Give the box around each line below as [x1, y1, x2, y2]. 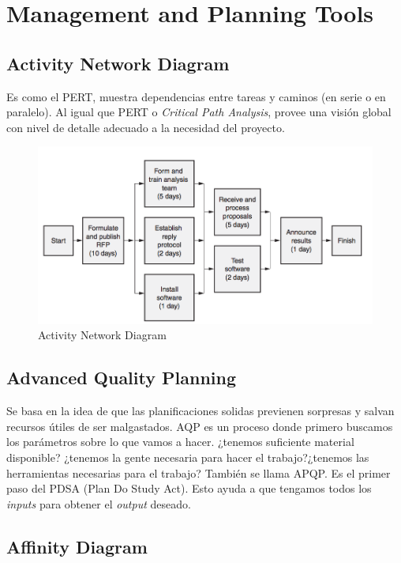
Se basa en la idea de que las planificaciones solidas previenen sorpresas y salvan [6, 402, 395, 419]
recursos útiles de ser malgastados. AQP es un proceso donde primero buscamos [6, 418, 393, 434]
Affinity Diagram [6, 534, 148, 558]
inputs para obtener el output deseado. [6, 495, 191, 512]
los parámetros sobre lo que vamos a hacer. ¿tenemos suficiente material [6, 433, 354, 450]
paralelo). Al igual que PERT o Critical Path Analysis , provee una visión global [6, 104, 392, 120]
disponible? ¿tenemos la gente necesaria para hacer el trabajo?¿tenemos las [6, 448, 369, 465]
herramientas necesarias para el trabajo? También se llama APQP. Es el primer [6, 464, 391, 481]
